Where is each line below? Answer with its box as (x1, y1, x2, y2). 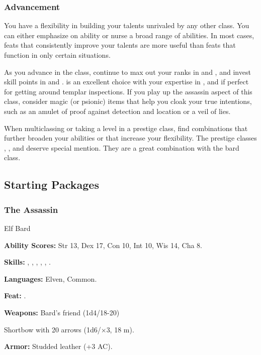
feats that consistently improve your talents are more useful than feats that (4, 40, 236, 50)
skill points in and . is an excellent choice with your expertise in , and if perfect (4, 76, 249, 87)
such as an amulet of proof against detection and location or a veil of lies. (4, 105, 231, 116)
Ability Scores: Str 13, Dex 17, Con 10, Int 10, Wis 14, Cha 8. (4, 240, 202, 250)
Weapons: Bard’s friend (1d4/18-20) (4, 307, 120, 317)
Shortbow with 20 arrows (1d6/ (4, 324, 101, 334)
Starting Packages (4, 177, 99, 192)
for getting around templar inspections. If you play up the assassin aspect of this (4, 86, 252, 96)
